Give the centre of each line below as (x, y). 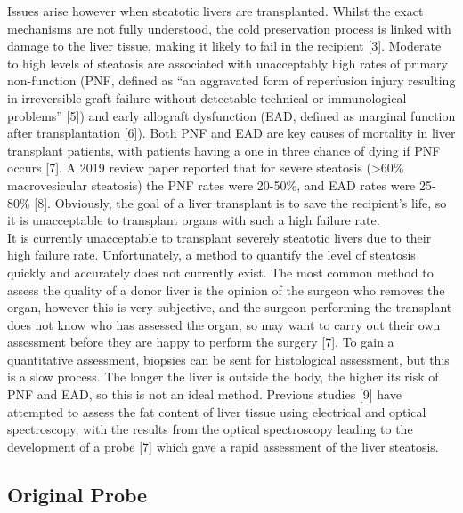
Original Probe (77, 494)
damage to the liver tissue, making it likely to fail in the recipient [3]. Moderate (224, 46)
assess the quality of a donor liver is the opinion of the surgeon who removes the (226, 289)
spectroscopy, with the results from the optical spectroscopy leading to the (210, 429)
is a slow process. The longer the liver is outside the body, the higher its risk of (223, 377)
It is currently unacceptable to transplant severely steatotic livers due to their (219, 237)
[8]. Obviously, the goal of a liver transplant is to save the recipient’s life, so (240, 202)
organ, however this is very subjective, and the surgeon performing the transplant (230, 307)
